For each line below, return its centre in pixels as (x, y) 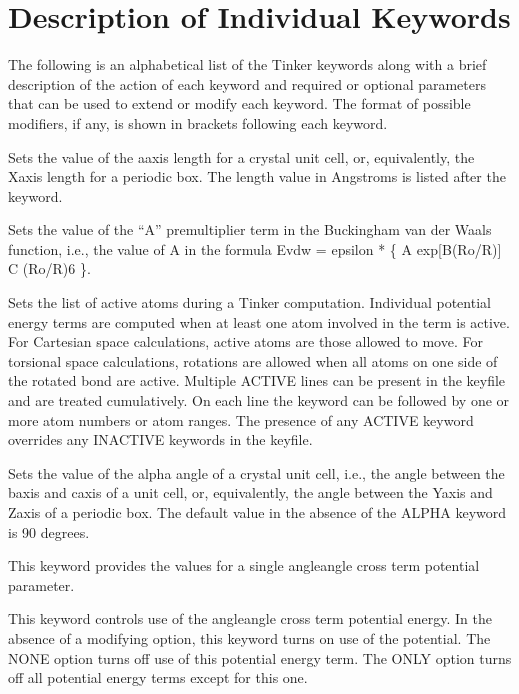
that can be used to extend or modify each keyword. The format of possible (239, 103)
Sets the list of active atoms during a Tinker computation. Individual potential (249, 302)
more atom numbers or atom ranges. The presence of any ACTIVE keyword (241, 419)
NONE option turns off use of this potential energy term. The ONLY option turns (260, 657)
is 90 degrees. (49, 531)
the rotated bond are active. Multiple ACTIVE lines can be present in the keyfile (257, 380)
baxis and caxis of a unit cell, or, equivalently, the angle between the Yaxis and (250, 492)
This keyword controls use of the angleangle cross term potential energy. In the (250, 618)
